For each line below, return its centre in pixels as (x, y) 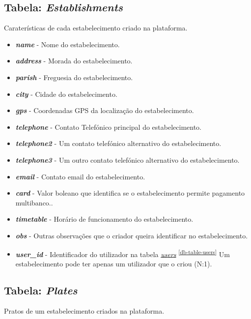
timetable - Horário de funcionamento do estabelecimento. (104, 219)
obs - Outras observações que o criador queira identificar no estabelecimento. (132, 235)
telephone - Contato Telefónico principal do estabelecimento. (109, 127)
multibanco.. (34, 202)
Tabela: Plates (41, 290)
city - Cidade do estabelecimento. (66, 94)
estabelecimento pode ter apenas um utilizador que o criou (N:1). (114, 263)
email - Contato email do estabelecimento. (80, 176)
